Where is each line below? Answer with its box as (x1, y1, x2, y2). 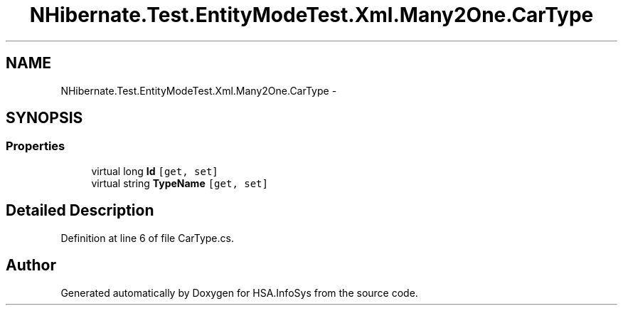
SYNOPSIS (6, 109, 83, 127)
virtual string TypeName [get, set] (91, 176, 268, 189)
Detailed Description (6, 201, 154, 220)
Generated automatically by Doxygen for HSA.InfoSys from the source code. (60, 286, 418, 299)
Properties (6, 139, 65, 154)
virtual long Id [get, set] (91, 164, 218, 177)
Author (6, 256, 56, 275)
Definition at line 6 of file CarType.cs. (60, 231, 234, 244)
